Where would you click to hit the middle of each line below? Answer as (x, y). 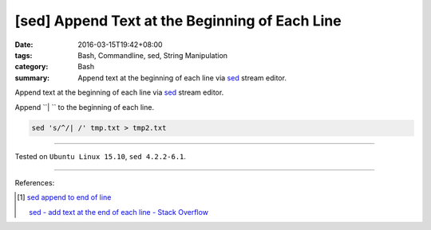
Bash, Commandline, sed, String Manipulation (152, 55)
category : (32, 67)
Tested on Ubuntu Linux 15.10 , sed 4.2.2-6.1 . (101, 157)
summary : (32, 78)
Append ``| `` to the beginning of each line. (85, 107)
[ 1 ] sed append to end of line (64, 197)
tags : (24, 55)
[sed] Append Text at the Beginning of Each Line (178, 21)
